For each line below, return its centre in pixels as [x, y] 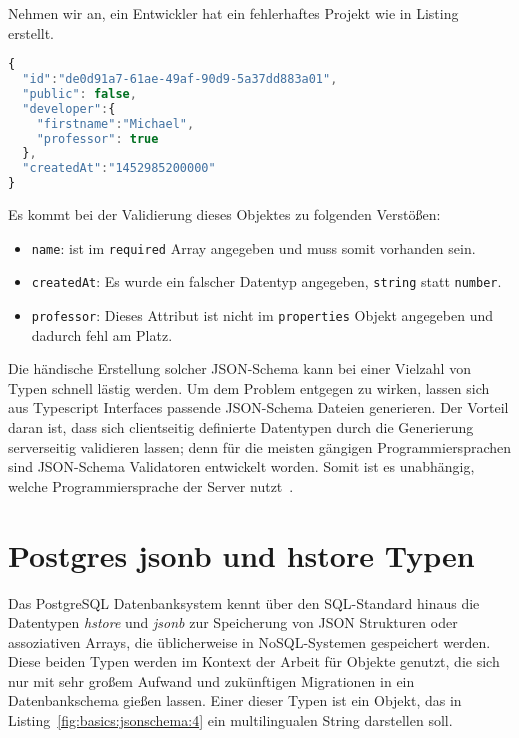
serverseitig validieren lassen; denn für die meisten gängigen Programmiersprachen [260, 446]
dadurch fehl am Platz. [102, 334]
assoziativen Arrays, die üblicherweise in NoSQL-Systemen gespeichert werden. [249, 641]
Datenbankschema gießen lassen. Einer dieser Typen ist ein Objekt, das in [235, 700]
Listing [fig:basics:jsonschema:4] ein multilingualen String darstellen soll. [230, 720]
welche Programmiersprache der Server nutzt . [151, 485]
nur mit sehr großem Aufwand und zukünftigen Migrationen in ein [211, 680]
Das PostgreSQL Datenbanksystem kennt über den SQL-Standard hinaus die [244, 602]
